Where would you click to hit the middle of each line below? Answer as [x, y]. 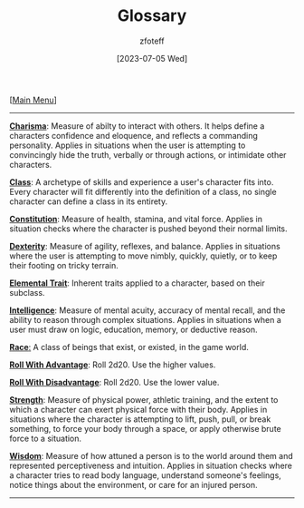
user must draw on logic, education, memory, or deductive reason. [133, 329]
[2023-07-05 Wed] [152, 58]
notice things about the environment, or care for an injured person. [133, 484]
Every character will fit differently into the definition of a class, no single [143, 191]
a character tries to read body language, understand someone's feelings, [146, 475]
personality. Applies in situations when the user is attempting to [128, 145]
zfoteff [152, 41]
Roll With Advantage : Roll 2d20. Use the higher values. [113, 365]
